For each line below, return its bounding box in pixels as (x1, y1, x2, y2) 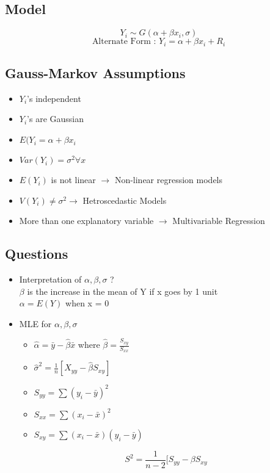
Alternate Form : (92, 37, 156, 46)
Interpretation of (19, 273, 82, 286)
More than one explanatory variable (19, 214, 154, 227)
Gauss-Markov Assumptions (5, 63, 186, 82)
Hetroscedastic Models (82, 193, 167, 206)
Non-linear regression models (114, 173, 222, 186)
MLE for (19, 317, 52, 330)
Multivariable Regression (172, 214, 265, 227)
